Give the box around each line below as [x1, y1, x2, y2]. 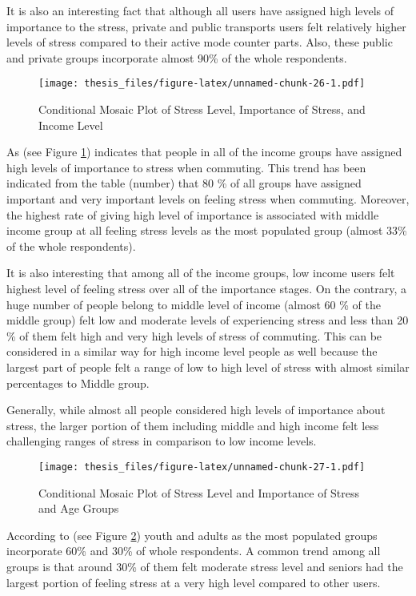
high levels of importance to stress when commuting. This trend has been [6, 159, 366, 175]
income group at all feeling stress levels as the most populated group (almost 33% [6, 222, 407, 239]
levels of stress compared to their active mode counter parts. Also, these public [6, 34, 393, 50]
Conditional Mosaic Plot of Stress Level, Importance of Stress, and [38, 101, 366, 118]
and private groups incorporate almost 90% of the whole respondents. [6, 49, 347, 66]
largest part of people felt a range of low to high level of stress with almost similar [6, 358, 410, 375]
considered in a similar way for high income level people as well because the [6, 343, 378, 360]
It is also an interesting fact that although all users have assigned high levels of [6, 2, 394, 18]
